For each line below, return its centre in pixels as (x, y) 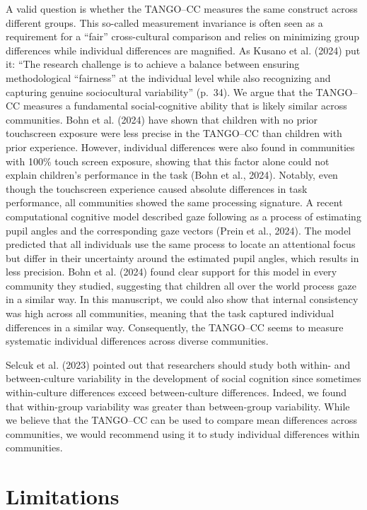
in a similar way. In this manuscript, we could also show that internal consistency (182, 299)
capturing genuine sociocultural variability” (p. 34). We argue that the (159, 91)
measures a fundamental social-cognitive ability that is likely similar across (185, 106)
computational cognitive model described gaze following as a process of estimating (183, 216)
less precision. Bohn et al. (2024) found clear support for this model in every (171, 272)
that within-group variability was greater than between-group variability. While (178, 406)
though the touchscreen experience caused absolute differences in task (157, 188)
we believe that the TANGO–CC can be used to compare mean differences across (182, 420)
